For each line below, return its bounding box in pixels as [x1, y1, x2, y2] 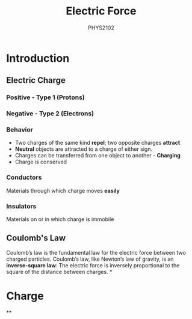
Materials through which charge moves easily [6, 187, 120, 194]
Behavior [6, 126, 33, 134]
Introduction [6, 51, 70, 65]
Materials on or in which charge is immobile [6, 216, 114, 223]
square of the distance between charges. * [6, 268, 113, 275]
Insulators [6, 202, 37, 210]
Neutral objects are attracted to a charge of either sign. [14, 145, 152, 153]
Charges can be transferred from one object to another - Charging [14, 152, 181, 159]
